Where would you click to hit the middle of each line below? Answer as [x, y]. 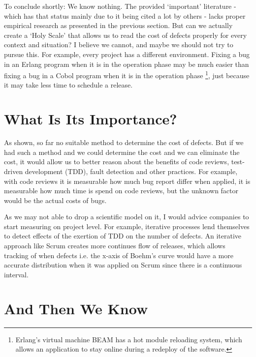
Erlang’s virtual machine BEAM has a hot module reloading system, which [129, 339]
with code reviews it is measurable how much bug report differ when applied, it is [127, 181]
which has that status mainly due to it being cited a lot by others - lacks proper [125, 15]
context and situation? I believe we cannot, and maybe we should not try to [119, 45]
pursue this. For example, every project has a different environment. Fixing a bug [127, 54]
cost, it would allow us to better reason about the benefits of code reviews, [117, 162]
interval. [16, 274]
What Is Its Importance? [91, 119]
